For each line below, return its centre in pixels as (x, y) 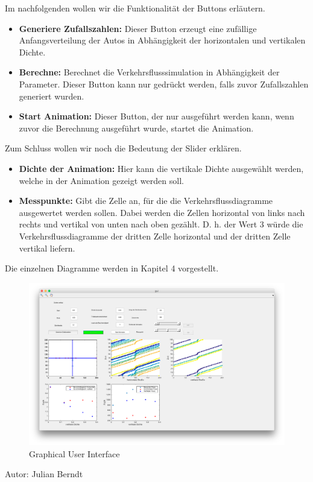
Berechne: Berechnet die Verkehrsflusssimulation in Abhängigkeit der (149, 72)
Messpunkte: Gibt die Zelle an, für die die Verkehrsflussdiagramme (146, 201)
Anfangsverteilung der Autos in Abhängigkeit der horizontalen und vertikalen (162, 40)
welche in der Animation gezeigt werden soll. (101, 180)
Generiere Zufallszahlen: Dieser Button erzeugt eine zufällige (138, 28)
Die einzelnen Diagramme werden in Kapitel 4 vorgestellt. (112, 268)
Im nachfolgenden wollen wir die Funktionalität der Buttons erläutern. (135, 8)
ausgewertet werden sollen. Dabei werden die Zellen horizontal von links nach (162, 212)
